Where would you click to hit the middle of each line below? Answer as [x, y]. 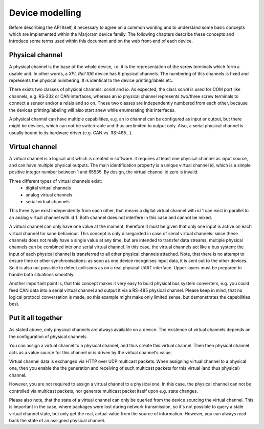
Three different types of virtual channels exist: [55, 181]
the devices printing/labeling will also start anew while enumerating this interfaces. [92, 110]
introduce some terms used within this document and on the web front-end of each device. [101, 41]
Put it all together [36, 318]
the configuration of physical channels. [48, 336]
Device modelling [45, 13]
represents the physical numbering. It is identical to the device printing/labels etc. [91, 80]
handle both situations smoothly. [42, 274]
